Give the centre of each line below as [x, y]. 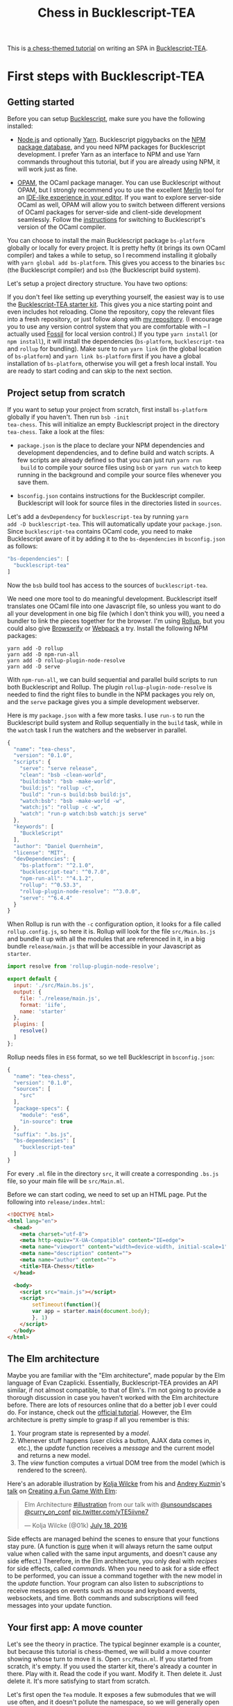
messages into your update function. [60, 1606]
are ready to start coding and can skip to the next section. [90, 371]
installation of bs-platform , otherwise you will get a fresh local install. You [112, 364]
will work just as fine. [47, 169]
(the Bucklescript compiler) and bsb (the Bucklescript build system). [104, 270]
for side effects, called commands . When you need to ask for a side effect [113, 1569]
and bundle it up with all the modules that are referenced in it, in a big [106, 939]
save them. [33, 482]
